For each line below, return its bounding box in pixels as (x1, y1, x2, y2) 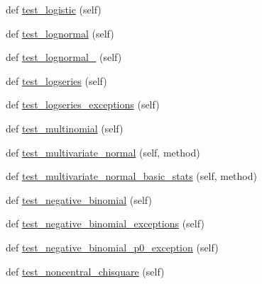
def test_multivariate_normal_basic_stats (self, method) (6, 169, 257, 183)
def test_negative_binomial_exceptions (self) (6, 216, 204, 231)
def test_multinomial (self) (6, 120, 124, 135)
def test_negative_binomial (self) (6, 192, 152, 207)
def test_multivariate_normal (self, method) (6, 144, 200, 159)
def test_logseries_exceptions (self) (6, 97, 160, 112)
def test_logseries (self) (6, 73, 107, 88)
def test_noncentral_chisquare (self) (6, 263, 165, 278)
